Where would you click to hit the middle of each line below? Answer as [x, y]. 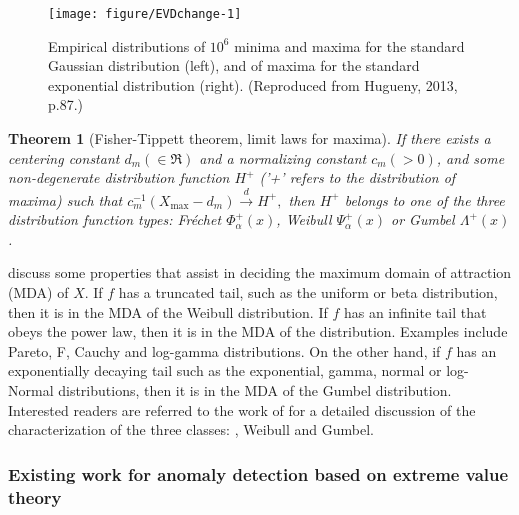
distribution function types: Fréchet [115, 219]
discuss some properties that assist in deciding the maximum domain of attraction [260, 272]
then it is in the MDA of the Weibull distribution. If [168, 311]
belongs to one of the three [424, 199]
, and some [470, 157]
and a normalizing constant [283, 157]
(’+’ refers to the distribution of [357, 177]
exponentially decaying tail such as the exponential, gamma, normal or [225, 370]
